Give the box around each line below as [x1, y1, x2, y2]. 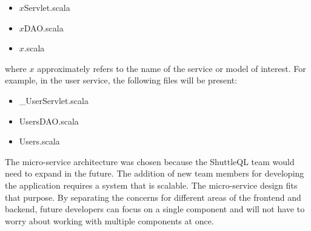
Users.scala [19, 135, 60, 148]
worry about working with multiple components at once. [5, 214, 214, 227]
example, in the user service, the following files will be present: [5, 74, 238, 86]
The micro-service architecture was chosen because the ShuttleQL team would [5, 155, 295, 168]
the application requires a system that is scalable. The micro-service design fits [5, 178, 298, 191]
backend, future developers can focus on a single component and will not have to [5, 203, 305, 215]
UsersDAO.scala [19, 114, 79, 127]
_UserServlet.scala [19, 94, 89, 106]
